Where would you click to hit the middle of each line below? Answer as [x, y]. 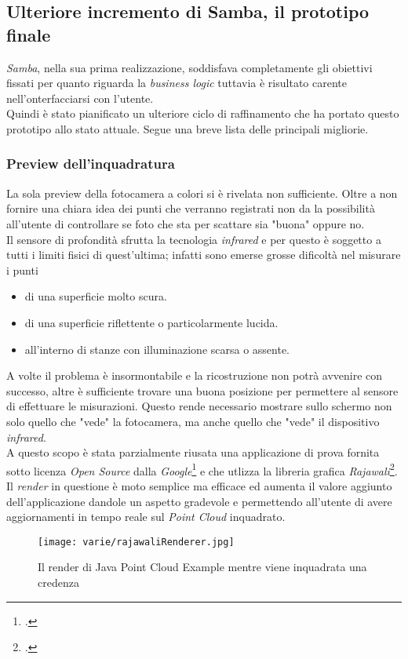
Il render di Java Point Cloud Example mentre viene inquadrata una [202, 567]
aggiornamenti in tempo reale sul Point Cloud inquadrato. [146, 517]
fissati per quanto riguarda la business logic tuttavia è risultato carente [177, 83]
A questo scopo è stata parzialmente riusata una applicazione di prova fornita [193, 452]
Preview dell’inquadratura [91, 164]
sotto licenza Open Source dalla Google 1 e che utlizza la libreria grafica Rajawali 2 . [202, 469]
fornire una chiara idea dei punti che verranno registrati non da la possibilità [191, 208]
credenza [58, 582]
